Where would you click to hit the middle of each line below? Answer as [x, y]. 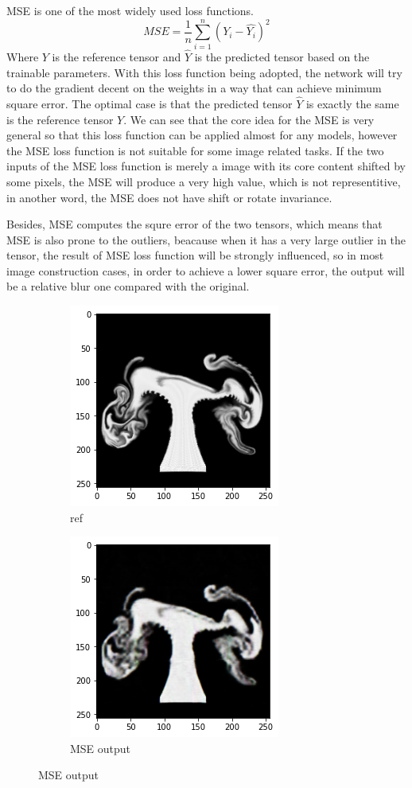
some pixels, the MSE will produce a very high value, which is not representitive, [204, 181]
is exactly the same [352, 103]
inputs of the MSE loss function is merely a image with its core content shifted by [206, 166]
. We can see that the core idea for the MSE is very [249, 119]
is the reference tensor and [117, 56]
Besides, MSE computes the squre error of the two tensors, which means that [194, 224]
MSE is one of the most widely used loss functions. [130, 10]
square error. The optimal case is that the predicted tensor [150, 103]
